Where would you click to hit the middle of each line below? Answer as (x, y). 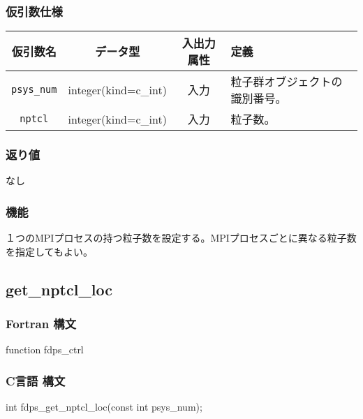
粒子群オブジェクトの (287, 82)
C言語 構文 (36, 380)
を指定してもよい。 (49, 251)
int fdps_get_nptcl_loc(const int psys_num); (104, 407)
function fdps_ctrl (45, 350)
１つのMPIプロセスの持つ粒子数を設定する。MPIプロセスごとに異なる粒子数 (181, 238)
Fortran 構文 (41, 324)
